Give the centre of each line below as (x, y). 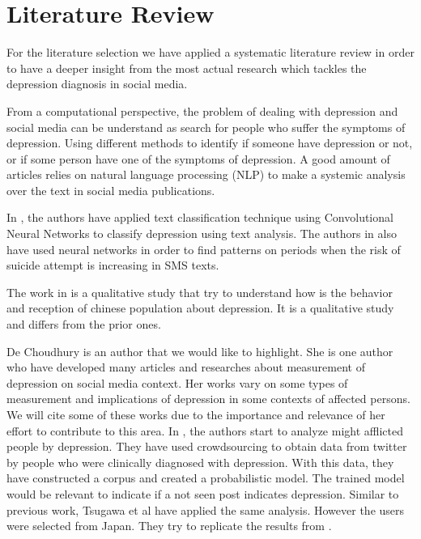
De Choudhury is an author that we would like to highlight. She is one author (200, 351)
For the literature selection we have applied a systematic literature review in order (210, 52)
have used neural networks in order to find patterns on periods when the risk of (204, 249)
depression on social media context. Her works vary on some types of (177, 382)
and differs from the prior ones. (84, 324)
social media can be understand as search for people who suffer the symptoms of (206, 127)
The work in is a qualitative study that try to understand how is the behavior (200, 292)
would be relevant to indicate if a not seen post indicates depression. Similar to (203, 493)
